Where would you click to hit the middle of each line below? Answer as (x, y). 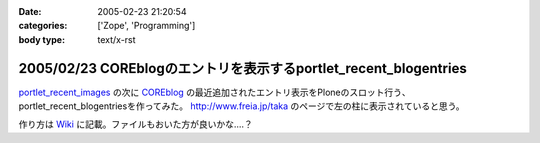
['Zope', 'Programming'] (146, 26)
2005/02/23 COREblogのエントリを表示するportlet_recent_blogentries (242, 68)
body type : (41, 39)
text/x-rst (116, 39)
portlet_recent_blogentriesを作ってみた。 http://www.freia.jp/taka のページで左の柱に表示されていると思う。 (241, 106)
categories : (43, 26)
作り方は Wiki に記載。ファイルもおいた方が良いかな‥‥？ (136, 124)
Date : (30, 11)
